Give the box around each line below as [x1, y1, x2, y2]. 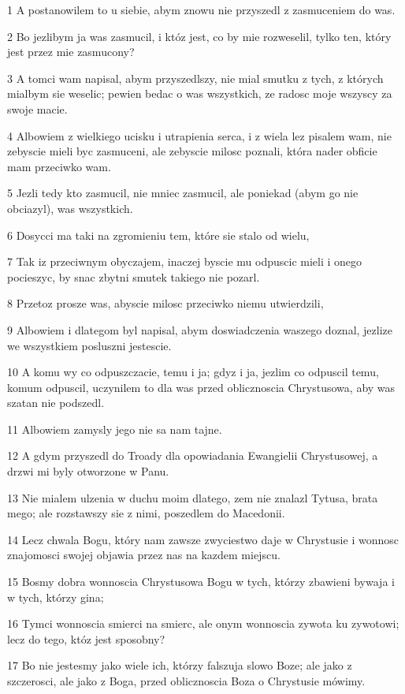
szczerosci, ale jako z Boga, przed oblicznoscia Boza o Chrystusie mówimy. [7, 673, 366, 688]
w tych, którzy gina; [7, 588, 104, 605]
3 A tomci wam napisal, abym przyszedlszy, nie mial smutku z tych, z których [7, 69, 384, 86]
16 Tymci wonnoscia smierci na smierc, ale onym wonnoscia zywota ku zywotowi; [7, 615, 399, 632]
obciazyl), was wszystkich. [7, 200, 133, 216]
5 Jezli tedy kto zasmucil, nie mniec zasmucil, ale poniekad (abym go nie [7, 185, 359, 201]
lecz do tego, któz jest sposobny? [7, 630, 165, 647]
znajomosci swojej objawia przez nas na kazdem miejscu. [7, 547, 281, 563]
